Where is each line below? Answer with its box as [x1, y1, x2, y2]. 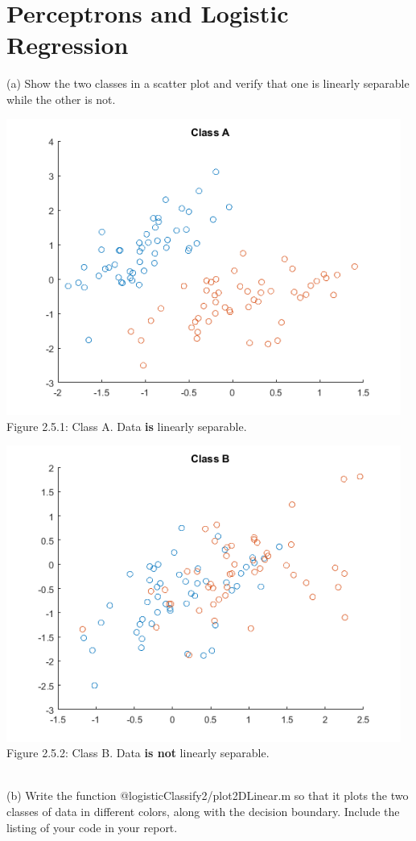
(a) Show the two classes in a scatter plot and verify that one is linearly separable [6, 75, 410, 92]
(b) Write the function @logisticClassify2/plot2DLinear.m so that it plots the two [6, 787, 409, 804]
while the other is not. [6, 90, 116, 107]
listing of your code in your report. [6, 818, 178, 835]
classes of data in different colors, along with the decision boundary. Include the [6, 803, 400, 820]
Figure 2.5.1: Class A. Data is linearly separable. [6, 417, 247, 434]
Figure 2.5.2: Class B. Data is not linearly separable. [6, 744, 270, 761]
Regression [6, 28, 129, 61]
